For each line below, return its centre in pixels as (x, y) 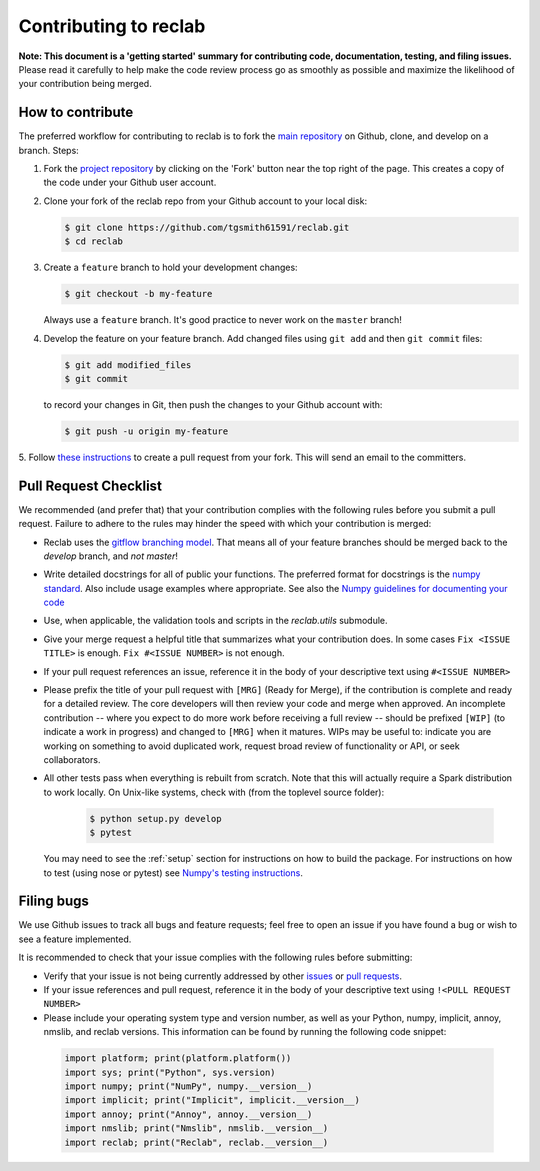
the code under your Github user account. (130, 182)
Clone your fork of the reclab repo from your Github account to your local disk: (205, 201)
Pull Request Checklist (90, 485)
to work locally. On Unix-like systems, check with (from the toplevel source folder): (214, 792)
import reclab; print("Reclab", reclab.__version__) (196, 1142)
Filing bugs (54, 901)
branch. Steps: (48, 150)
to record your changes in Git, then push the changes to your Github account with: (213, 404)
